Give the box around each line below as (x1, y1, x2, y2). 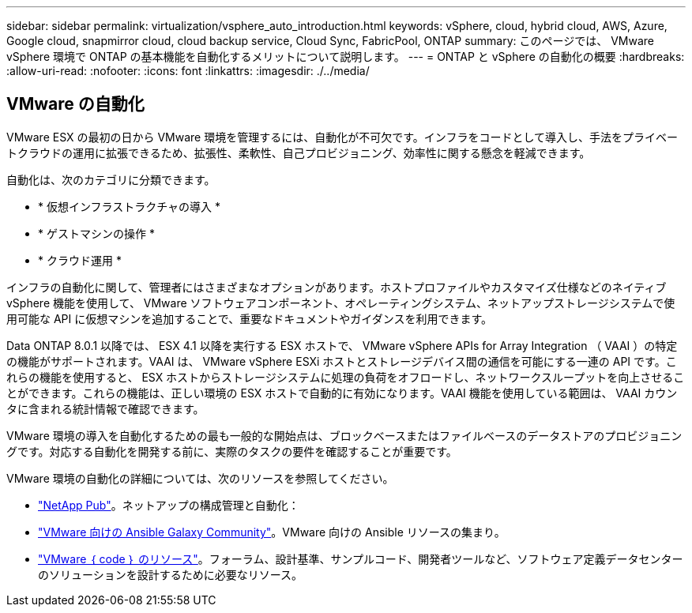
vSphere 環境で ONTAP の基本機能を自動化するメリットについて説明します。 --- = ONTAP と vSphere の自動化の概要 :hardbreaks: (6, 50, 685, 63)
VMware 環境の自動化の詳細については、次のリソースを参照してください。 (6, 471, 394, 485)
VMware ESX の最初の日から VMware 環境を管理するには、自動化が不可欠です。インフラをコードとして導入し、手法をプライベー (6, 130, 678, 144)
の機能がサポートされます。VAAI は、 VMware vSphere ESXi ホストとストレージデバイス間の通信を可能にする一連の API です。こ (6, 354, 677, 368)
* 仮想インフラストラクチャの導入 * (38, 199, 221, 213)
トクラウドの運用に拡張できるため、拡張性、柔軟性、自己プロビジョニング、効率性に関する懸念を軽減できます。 (6, 145, 591, 160)
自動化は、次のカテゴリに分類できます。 (6, 172, 216, 186)
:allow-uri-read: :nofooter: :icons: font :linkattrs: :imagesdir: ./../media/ (6, 64, 370, 77)
